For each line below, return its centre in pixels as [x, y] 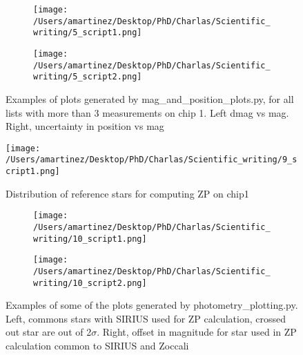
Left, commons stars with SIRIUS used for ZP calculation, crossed [146, 318]
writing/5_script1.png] [88, 33]
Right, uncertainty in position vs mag [85, 126]
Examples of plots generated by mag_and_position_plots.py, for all [150, 98]
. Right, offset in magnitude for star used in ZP [197, 332]
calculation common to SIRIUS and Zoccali [97, 345]
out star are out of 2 [49, 332]
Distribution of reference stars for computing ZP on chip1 [127, 193]
